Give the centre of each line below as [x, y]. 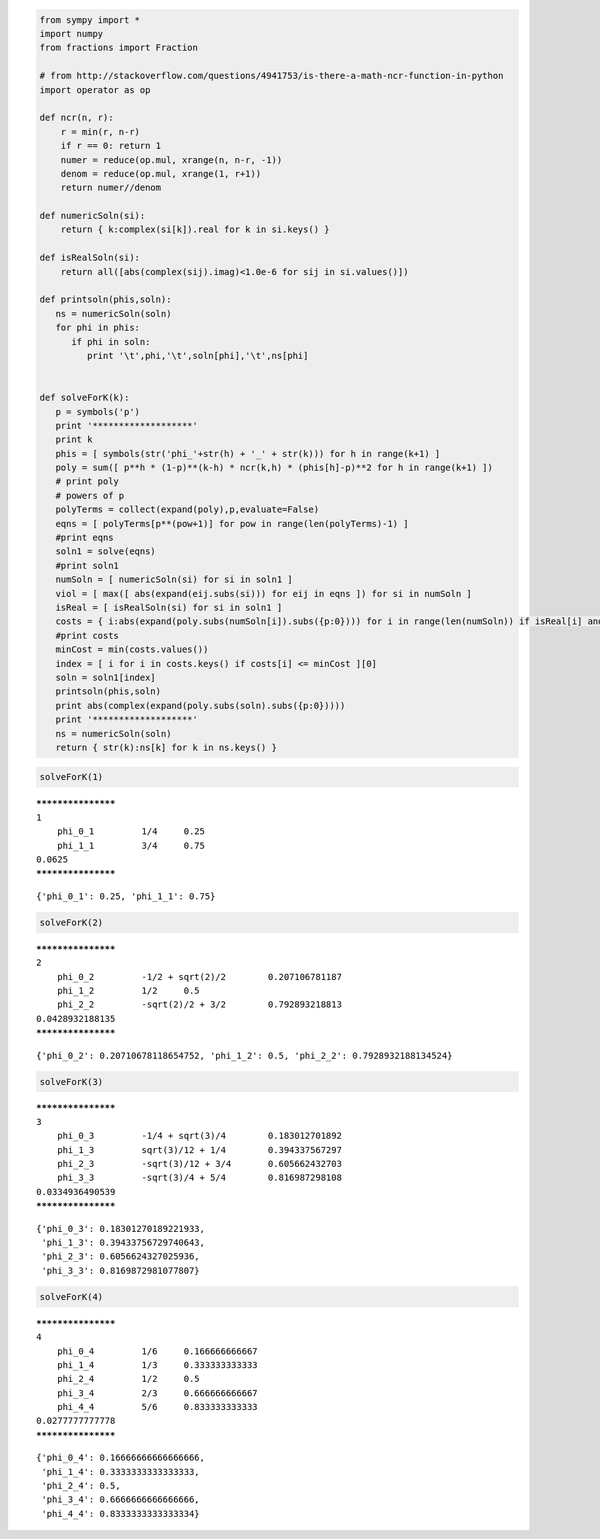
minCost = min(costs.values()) [132, 649]
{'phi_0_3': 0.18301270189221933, [120, 1228]
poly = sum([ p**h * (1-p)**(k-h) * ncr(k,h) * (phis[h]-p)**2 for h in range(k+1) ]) [274, 468]
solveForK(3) [71, 1081]
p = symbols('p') [97, 411]
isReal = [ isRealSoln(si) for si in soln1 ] [169, 607]
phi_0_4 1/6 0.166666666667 [157, 1351]
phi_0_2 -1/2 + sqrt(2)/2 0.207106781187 [199, 976]
